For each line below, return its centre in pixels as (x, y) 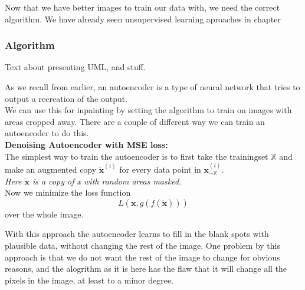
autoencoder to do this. (47, 133)
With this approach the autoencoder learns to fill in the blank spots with (137, 234)
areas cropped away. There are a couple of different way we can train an (135, 121)
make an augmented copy (51, 169)
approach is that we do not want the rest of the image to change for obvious (142, 257)
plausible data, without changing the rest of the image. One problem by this (142, 245)
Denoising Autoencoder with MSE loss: (86, 144)
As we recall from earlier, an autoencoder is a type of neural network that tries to (152, 87)
